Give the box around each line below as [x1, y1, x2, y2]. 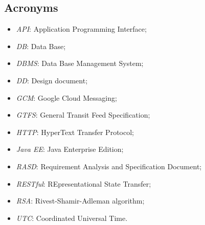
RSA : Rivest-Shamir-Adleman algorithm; [16, 195, 145, 206]
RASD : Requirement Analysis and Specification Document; [16, 161, 202, 171]
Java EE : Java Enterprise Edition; [16, 144, 124, 154]
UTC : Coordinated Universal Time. [16, 212, 128, 223]
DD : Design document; [16, 75, 88, 85]
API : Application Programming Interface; [16, 24, 147, 34]
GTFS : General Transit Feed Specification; [16, 109, 150, 120]
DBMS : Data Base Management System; [16, 58, 144, 69]
